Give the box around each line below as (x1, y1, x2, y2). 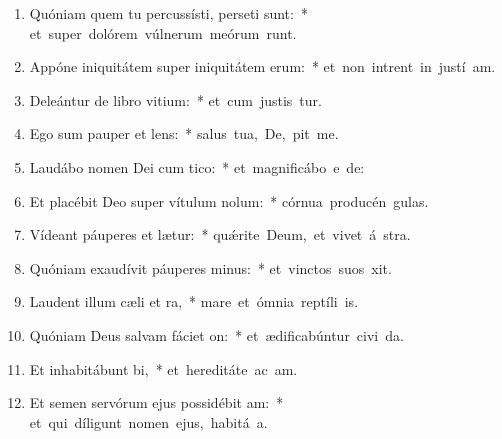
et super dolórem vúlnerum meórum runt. (29, 22, 297, 43)
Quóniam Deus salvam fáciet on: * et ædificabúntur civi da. (29, 324, 404, 345)
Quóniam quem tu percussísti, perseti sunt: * (29, 3, 308, 23)
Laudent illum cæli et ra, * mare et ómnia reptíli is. (29, 291, 359, 312)
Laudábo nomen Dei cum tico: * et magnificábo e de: (29, 156, 365, 177)
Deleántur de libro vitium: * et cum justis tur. (29, 89, 322, 110)
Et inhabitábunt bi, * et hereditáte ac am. (29, 358, 298, 379)
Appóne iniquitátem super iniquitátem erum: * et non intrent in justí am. (29, 56, 496, 77)
